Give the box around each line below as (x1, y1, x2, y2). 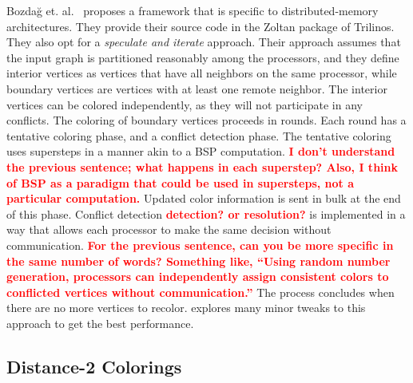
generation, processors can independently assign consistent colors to (6, 268, 389, 285)
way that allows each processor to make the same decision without (6, 221, 332, 238)
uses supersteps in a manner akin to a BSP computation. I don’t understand (6, 143, 395, 160)
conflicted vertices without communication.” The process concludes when (6, 283, 395, 300)
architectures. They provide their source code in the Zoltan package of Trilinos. (6, 18, 395, 34)
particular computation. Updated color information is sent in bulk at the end (6, 190, 401, 207)
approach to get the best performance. (6, 314, 194, 331)
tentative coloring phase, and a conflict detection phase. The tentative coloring (6, 127, 391, 144)
